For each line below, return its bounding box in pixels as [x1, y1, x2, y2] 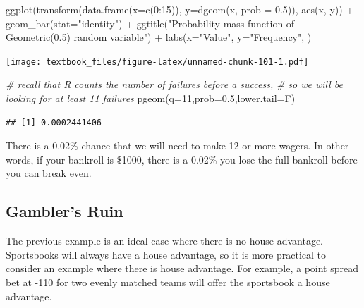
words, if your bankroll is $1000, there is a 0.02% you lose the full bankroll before [6, 152, 358, 166]
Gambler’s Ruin [6, 200, 123, 222]
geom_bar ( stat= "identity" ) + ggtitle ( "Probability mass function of [6, 16, 295, 30]
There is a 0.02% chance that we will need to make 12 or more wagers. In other [6, 138, 349, 153]
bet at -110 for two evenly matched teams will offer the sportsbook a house [6, 274, 330, 289]
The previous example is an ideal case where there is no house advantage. [6, 233, 324, 248]
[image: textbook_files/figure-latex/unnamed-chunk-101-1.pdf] [6, 56, 309, 67]
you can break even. [6, 166, 92, 180]
